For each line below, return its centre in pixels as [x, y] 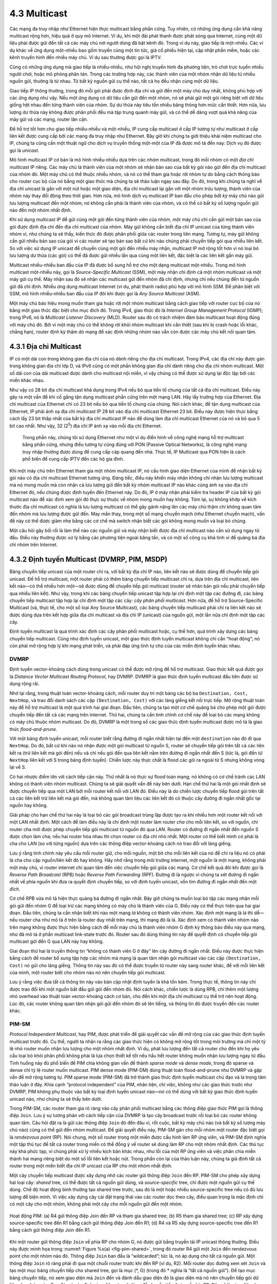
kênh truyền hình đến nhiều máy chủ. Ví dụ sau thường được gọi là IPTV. [85, 58]
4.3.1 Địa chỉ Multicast [45, 346]
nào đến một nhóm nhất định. [41, 210]
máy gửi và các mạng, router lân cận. [49, 119]
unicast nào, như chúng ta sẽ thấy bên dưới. [56, 1099]
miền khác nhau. [27, 381]
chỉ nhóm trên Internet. [34, 545]
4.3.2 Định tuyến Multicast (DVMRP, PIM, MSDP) [88, 560]
